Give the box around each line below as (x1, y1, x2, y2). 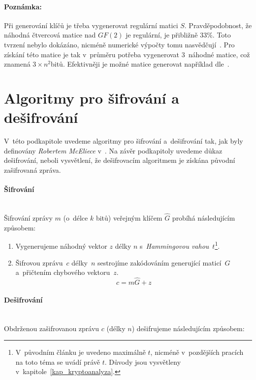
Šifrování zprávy (4, 213, 53, 223)
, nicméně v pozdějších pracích (150, 347, 244, 357)
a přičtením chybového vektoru (15, 267, 110, 277)
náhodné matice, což (188, 49, 250, 59)
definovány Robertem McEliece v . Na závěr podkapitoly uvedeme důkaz (4, 145, 223, 155)
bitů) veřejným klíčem (96, 213, 162, 223)
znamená (4, 59, 31, 69)
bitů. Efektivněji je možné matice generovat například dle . (50, 59, 229, 69)
